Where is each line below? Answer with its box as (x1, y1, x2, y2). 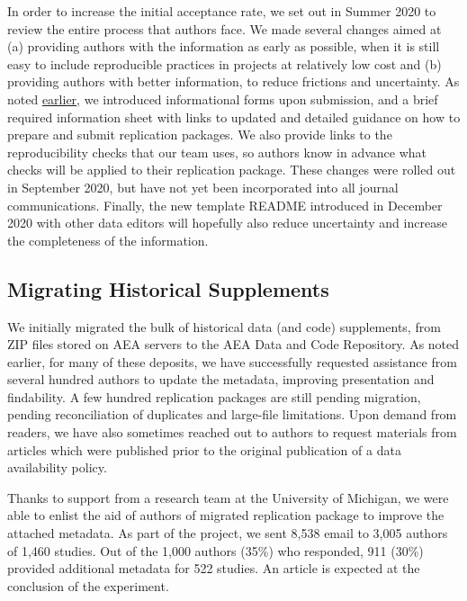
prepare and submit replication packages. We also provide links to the (7, 125, 392, 144)
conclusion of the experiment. (7, 576, 169, 595)
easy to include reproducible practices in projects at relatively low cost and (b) (7, 54, 442, 73)
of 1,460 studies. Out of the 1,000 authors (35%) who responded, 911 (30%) (7, 541, 424, 560)
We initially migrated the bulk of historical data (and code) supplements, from (7, 317, 441, 336)
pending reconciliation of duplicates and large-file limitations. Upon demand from (7, 405, 457, 424)
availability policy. (7, 458, 107, 477)
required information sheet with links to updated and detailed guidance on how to (7, 107, 461, 126)
